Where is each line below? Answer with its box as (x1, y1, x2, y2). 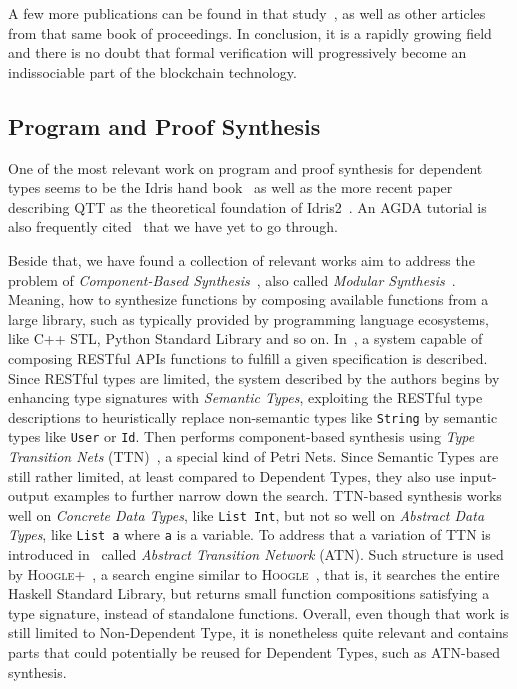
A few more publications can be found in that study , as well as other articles (8, 3, 486, 23)
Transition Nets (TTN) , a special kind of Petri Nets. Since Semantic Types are (8, 446, 499, 467)
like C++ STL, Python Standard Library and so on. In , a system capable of (8, 328, 483, 349)
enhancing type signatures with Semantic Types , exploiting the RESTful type (8, 387, 483, 408)
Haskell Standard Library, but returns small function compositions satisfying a (8, 583, 490, 604)
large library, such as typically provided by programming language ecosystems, (8, 308, 489, 329)
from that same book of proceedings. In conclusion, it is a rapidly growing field (8, 22, 492, 43)
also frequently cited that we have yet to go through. (8, 216, 338, 237)
